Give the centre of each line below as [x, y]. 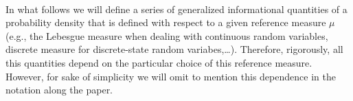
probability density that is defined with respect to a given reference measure [166, 22]
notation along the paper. [59, 90]
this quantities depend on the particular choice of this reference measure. [159, 62]
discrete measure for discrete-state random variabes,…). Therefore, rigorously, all [174, 49]
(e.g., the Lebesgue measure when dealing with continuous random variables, [167, 35]
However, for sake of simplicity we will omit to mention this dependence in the [171, 76]
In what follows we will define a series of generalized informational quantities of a [176, 9]
